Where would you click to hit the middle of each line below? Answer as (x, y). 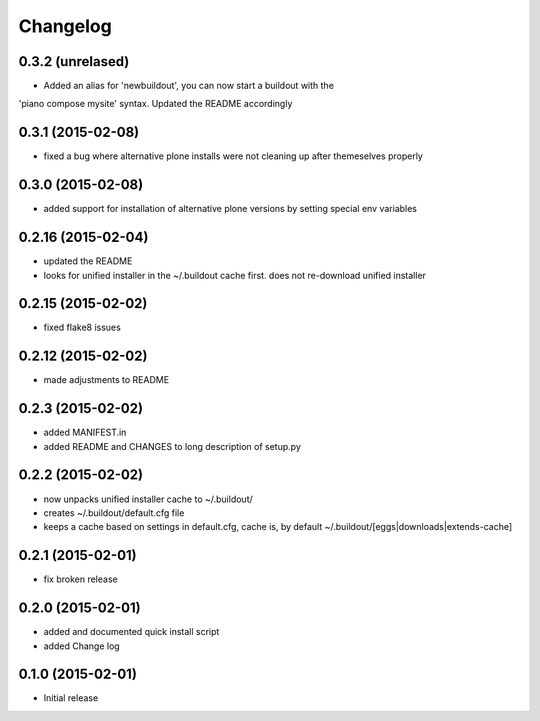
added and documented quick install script (131, 632)
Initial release (71, 698)
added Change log (81, 646)
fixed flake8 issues (82, 327)
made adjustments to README (106, 380)
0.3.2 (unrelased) (74, 61)
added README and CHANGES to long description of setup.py (172, 446)
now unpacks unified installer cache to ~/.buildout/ (148, 499)
